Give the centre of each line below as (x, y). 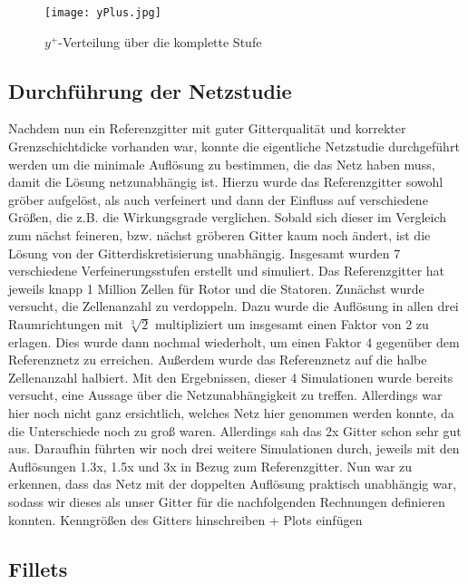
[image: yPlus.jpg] (103, 13)
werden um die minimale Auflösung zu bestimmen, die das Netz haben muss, (222, 164)
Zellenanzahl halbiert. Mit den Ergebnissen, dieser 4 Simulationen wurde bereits (231, 377)
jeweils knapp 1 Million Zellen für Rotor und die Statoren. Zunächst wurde (216, 288)
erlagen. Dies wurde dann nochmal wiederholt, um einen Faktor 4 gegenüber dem (234, 341)
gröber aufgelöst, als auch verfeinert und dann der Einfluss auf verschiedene (218, 199)
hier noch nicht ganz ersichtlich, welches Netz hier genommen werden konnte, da (231, 412)
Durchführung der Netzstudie (150, 90)
